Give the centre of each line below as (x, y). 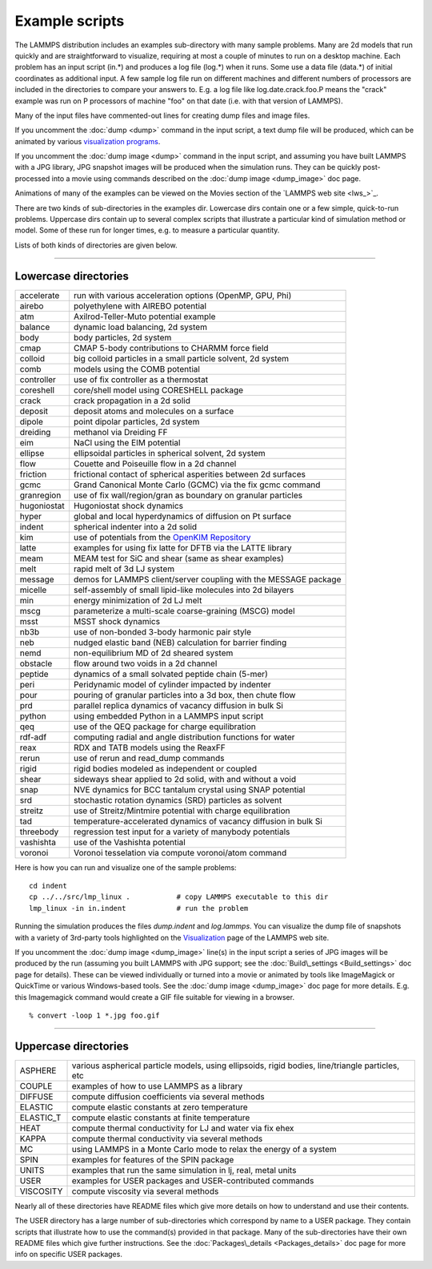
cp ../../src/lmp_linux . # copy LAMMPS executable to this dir (179, 897)
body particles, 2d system (122, 337)
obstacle (36, 663)
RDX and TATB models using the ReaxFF (149, 747)
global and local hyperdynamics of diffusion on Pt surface (182, 516)
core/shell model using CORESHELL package (158, 390)
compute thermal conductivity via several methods (167, 1138)
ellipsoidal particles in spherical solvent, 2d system (169, 453)
